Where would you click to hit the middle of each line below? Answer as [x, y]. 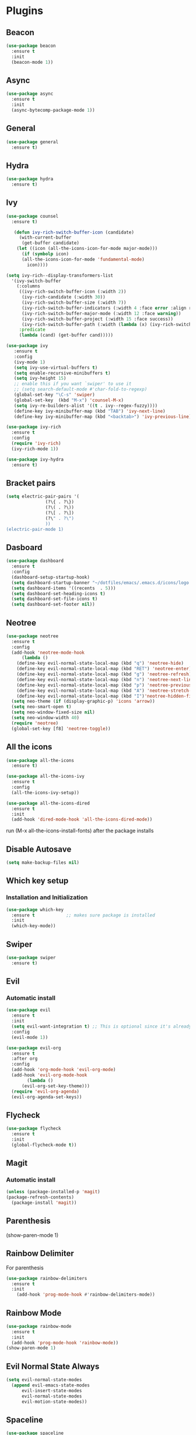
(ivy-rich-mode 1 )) [35, 449]
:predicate [32, 330]
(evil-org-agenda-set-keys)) [47, 1097]
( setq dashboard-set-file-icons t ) [55, 599]
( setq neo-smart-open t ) [41, 707]
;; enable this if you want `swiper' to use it [73, 384]
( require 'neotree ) [35, 723]
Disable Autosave [39, 849]
